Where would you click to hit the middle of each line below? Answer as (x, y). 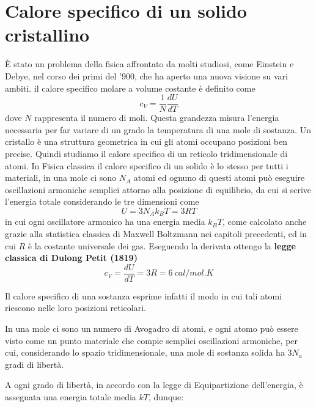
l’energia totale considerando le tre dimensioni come (102, 201)
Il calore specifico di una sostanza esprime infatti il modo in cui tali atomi (144, 295)
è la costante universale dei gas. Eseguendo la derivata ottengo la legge (162, 245)
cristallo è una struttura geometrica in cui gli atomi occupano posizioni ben (146, 141)
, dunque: (166, 396)
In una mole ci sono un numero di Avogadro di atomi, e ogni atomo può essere (152, 328)
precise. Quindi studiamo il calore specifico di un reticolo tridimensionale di (146, 153)
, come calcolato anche (265, 222)
